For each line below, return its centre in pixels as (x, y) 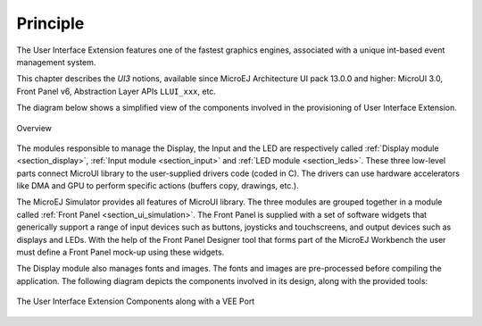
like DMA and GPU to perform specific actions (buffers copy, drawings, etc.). (158, 186)
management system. (56, 62)
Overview (34, 128)
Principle (50, 23)
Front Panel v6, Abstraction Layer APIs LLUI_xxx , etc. (116, 91)
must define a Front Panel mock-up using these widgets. (120, 252)
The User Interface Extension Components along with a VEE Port (136, 301)
